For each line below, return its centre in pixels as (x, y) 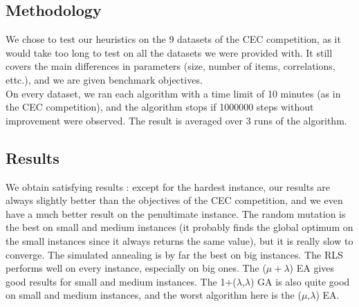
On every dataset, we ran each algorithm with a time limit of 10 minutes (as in (173, 93)
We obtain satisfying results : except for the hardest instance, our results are (168, 186)
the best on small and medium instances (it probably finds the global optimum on (179, 227)
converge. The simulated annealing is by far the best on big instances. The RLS (174, 254)
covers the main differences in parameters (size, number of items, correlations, (171, 66)
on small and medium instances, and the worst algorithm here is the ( (154, 295)
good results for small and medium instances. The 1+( (121, 281)
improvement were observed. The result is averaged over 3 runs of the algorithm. (176, 120)
